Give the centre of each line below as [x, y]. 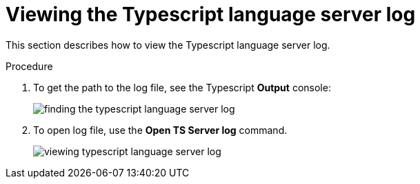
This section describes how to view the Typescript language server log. [168, 45]
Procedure [29, 66]
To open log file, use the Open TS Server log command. [160, 130]
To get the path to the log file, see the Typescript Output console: [182, 87]
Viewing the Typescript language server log [211, 14]
